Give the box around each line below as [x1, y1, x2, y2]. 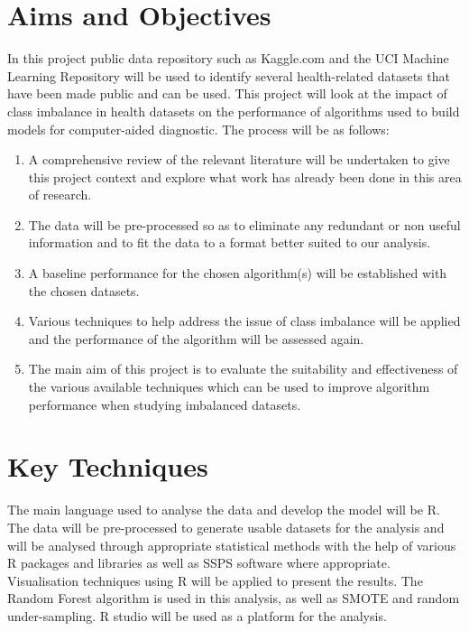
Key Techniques [7, 448, 208, 485]
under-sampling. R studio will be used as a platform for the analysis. [7, 606, 387, 625]
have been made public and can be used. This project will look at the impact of [7, 84, 447, 103]
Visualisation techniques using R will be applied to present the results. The [7, 571, 423, 589]
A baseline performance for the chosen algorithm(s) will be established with [28, 264, 447, 283]
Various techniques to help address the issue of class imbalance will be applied [28, 311, 461, 330]
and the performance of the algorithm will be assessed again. [28, 329, 364, 348]
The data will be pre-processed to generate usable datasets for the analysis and [7, 517, 445, 536]
